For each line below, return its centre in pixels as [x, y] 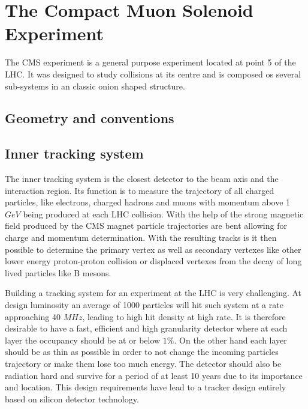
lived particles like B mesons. [58, 272]
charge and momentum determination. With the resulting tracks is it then [141, 238]
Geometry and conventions [90, 118]
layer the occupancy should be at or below [83, 340]
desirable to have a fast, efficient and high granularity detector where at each [146, 328]
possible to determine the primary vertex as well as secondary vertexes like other [153, 249]
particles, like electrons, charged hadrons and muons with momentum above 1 [148, 202]
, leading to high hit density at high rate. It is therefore [184, 316]
